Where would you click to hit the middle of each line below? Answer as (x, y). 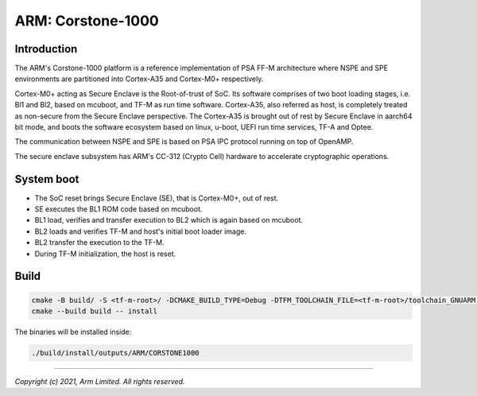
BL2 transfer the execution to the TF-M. (99, 243)
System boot (47, 179)
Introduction (46, 49)
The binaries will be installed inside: (73, 332)
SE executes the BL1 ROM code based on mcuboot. (118, 209)
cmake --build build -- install (95, 311)
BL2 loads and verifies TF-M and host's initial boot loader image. (140, 231)
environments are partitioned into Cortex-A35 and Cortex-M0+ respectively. (139, 79)
